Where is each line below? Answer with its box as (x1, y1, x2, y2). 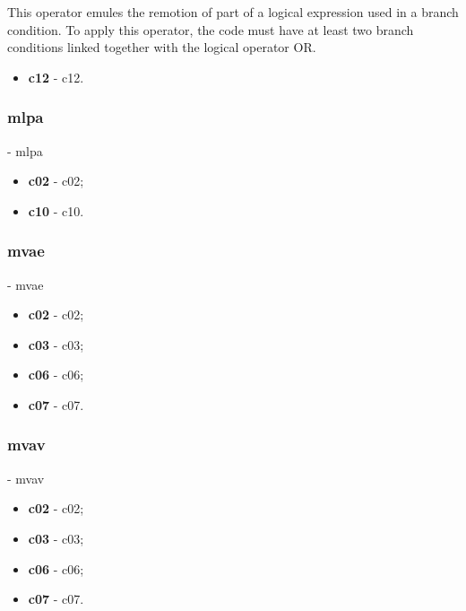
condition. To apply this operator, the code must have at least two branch (7, 20, 414, 39)
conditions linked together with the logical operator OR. (7, 38, 316, 57)
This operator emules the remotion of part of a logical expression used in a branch (7, 3, 459, 21)
